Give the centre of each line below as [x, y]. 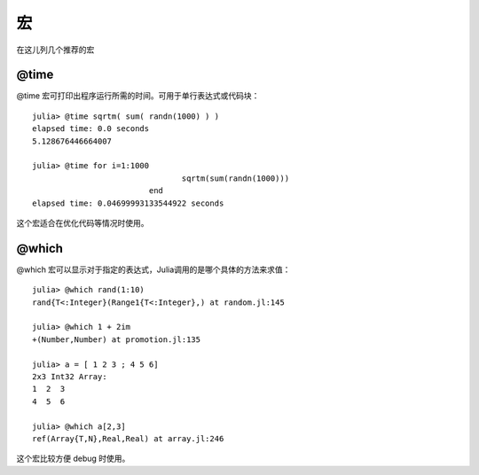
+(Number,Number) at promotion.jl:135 [117, 339]
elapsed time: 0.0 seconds [91, 129]
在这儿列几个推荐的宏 [55, 50]
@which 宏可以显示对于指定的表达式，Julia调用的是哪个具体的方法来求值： [153, 269]
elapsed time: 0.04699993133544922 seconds [128, 203]
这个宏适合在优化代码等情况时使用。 [82, 222]
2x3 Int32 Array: [70, 377]
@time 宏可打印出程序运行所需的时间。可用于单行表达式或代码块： [138, 96]
